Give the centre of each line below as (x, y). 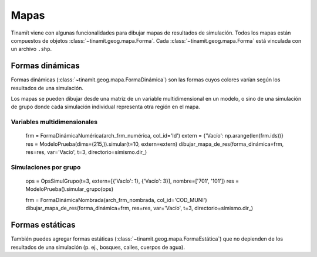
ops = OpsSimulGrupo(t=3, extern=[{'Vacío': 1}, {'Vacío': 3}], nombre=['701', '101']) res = (132, 181)
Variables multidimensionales (54, 122)
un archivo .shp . (31, 49)
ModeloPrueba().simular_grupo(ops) (70, 189)
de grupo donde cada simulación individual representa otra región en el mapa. (106, 107)
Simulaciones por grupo (46, 167)
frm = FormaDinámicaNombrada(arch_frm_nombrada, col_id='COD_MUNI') (116, 200)
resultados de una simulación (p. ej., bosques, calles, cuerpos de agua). (98, 247)
